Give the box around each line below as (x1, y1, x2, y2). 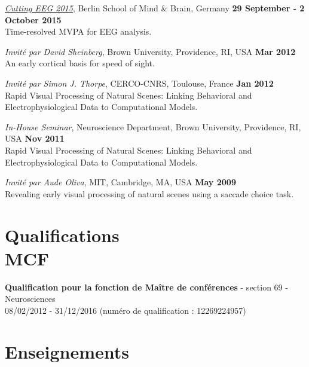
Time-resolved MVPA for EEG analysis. (5, 25, 152, 38)
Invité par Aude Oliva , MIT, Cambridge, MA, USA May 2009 (5, 176, 236, 188)
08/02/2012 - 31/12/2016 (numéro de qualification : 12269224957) (5, 304, 246, 316)
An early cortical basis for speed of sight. (5, 57, 155, 69)
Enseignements (5, 339, 130, 363)
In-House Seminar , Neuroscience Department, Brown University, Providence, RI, (5, 120, 301, 133)
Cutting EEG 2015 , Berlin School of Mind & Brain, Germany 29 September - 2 (5, 2, 305, 14)
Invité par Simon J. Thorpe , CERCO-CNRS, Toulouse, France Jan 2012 (5, 77, 274, 89)
